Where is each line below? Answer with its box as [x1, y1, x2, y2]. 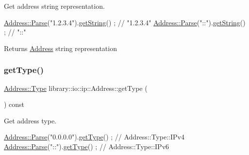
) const [4, 99, 25, 109]
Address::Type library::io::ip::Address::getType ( [4, 83, 148, 93]
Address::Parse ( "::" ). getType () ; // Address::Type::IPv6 [4, 141, 169, 151]
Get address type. [4, 115, 57, 125]
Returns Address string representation [4, 43, 117, 53]
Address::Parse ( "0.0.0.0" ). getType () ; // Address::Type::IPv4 [4, 132, 184, 142]
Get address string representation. [4, 1, 105, 11]
